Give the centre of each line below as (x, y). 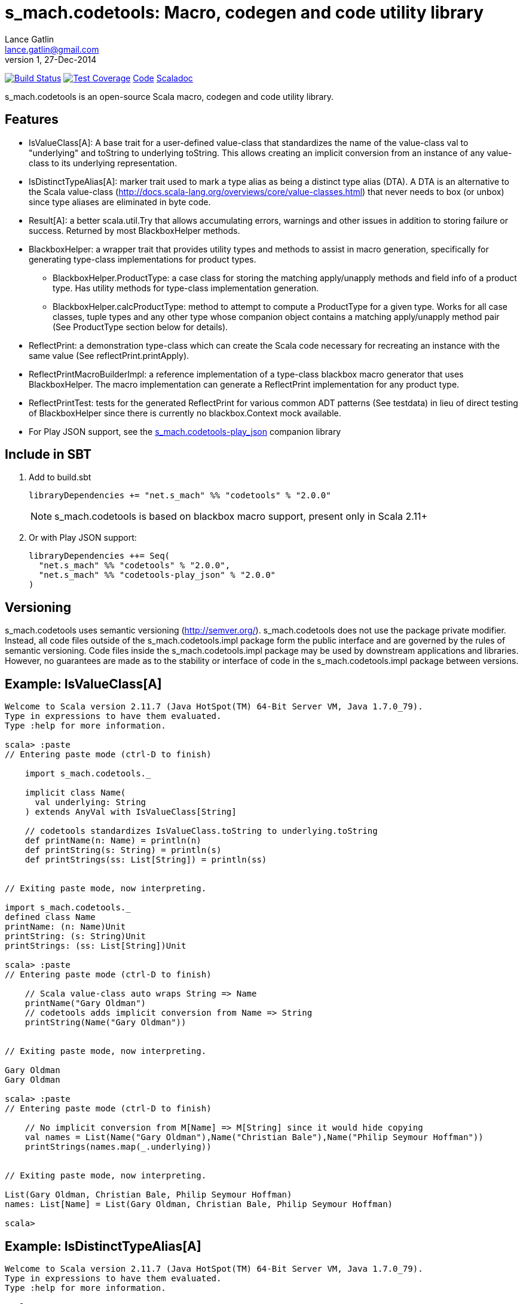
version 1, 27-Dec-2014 (51, 59)
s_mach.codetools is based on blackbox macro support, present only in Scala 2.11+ (241, 517)
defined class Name (50, 917)
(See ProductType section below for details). (140, 327)
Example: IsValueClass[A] (83, 684)
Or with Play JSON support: (83, 538)
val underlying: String (91, 802)
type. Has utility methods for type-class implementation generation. (186, 288)
